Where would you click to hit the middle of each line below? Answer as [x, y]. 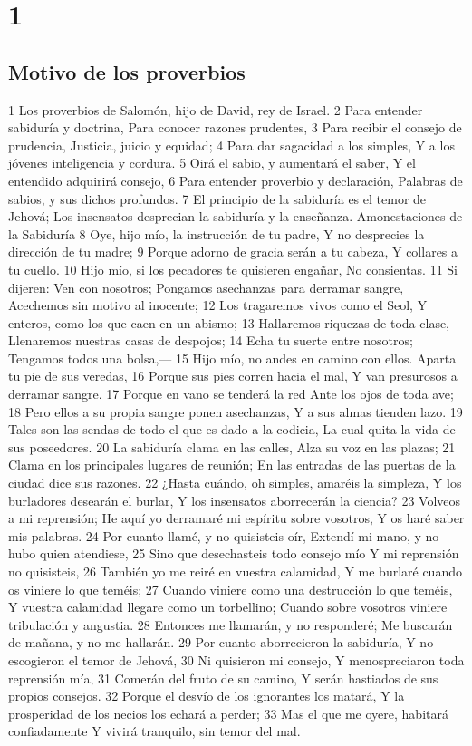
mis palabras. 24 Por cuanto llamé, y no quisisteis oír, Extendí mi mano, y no [224, 535]
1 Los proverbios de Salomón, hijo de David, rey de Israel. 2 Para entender [216, 109]
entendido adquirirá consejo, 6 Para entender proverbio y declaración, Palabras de [236, 180]
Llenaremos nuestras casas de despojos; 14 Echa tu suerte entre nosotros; [211, 340]
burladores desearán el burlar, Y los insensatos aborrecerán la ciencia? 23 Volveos [234, 500]
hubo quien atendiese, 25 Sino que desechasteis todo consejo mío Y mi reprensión [234, 553]
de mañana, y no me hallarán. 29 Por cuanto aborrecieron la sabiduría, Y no [221, 642]
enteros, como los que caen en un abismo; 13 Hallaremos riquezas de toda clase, [229, 322]
